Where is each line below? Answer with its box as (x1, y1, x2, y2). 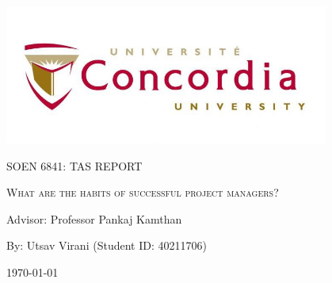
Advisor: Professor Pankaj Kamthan (6, 210, 182, 227)
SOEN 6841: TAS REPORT (6, 157, 143, 174)
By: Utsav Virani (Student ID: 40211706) (6, 237, 207, 254)
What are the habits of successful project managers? (6, 184, 279, 201)
